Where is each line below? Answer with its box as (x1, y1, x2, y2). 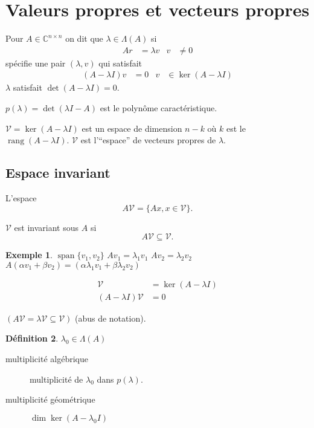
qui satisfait (98, 56, 143, 69)
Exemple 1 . (5, 248, 53, 261)
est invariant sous (14, 221, 79, 233)
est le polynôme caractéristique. (100, 101, 217, 114)
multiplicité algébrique (5, 352, 88, 365)
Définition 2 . (5, 332, 59, 345)
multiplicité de (30, 372, 83, 385)
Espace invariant (5, 163, 111, 182)
